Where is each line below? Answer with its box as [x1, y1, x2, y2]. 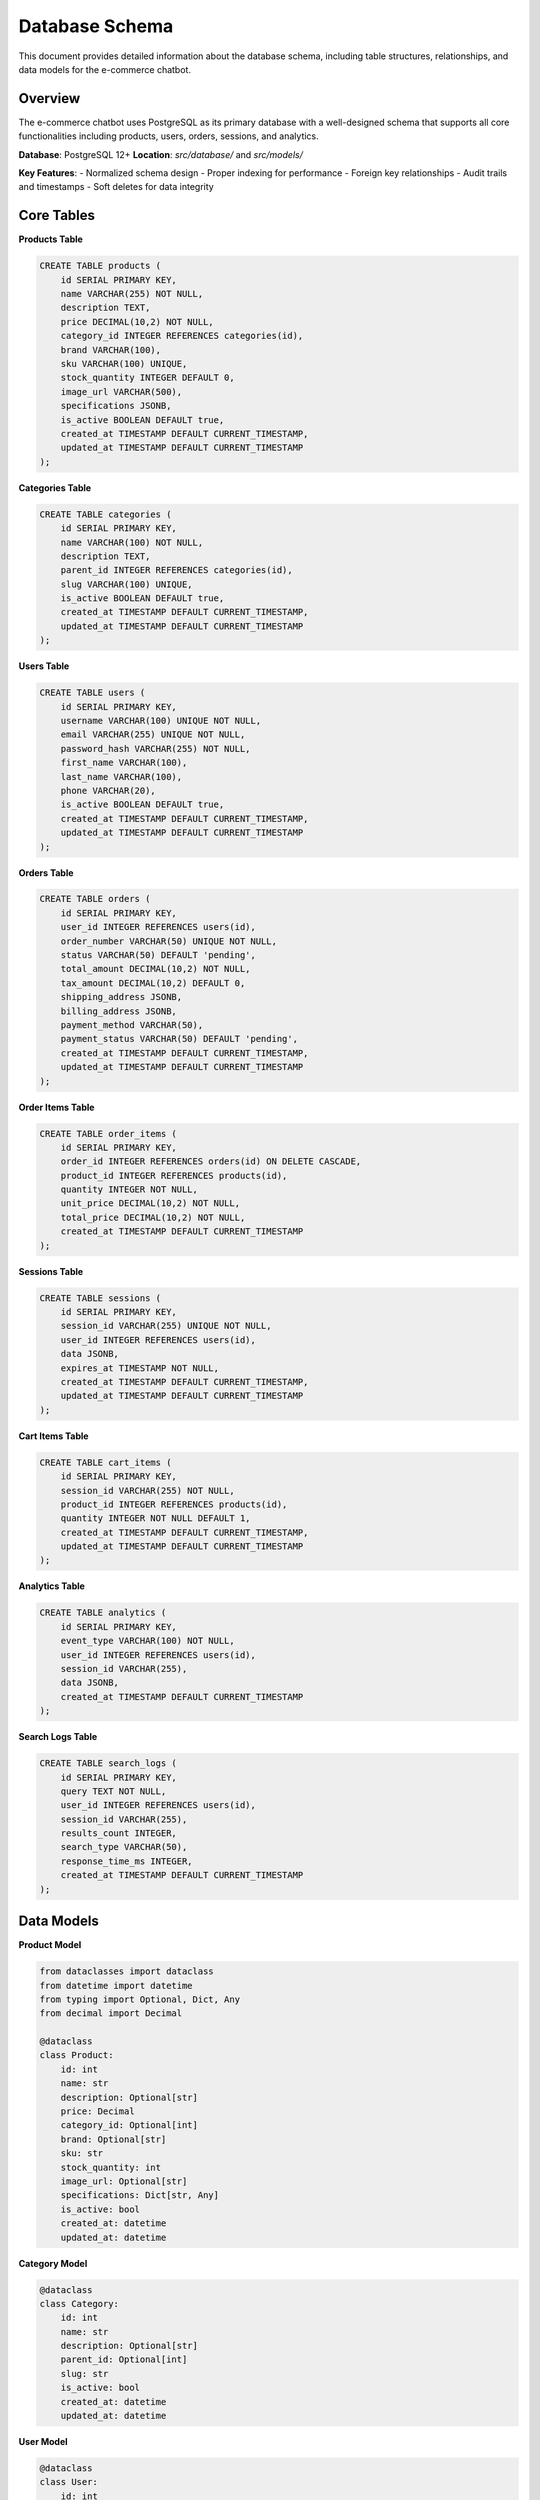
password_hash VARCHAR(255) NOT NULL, [60, 743, 251, 754]
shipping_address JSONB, [60, 991, 183, 1003]
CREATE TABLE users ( [39, 687, 146, 699]
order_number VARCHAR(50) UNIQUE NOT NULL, [60, 935, 277, 947]
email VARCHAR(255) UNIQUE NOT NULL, [60, 729, 246, 740]
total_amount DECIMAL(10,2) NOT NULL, [60, 963, 251, 975]
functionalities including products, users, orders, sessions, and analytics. [18, 130, 319, 142]
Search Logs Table [18, 1731, 98, 1743]
